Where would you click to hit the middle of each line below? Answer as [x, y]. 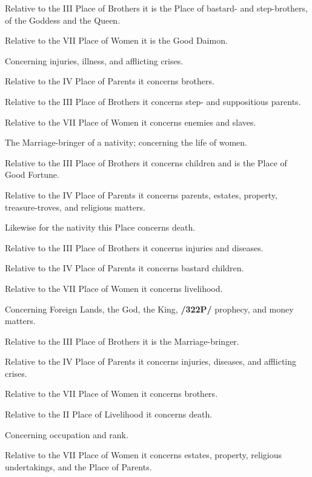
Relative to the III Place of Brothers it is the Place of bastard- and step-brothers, [156, 8]
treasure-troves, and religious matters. [75, 207]
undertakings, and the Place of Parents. [78, 466]
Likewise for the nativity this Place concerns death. [100, 227]
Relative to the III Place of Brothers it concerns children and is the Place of [146, 162]
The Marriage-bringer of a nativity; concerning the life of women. [126, 142]
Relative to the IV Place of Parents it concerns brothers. [110, 81]
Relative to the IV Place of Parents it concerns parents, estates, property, [141, 195]
